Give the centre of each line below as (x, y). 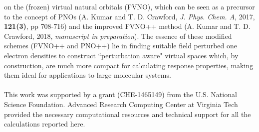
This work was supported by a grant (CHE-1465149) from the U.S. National (121, 94)
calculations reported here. (45, 124)
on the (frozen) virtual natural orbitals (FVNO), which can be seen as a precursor (129, 6)
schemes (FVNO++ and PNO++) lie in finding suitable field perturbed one (121, 46)
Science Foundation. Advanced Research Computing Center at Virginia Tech (121, 104)
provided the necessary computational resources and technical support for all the (128, 114)
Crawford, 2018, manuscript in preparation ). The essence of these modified (118, 36)
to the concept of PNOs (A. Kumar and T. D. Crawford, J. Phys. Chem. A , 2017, (129, 16)
